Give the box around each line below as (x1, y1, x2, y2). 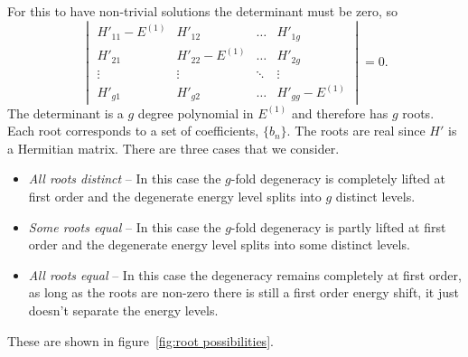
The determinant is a (7, 103, 124, 122)
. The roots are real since (286, 121, 426, 140)
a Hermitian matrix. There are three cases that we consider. (7, 138, 340, 157)
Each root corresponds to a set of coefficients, (7, 121, 259, 140)
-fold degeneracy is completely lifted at (230, 169, 446, 188)
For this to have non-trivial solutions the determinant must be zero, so (7, 2, 398, 20)
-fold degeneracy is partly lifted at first (230, 217, 446, 236)
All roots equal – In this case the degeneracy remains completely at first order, (28, 265, 462, 284)
